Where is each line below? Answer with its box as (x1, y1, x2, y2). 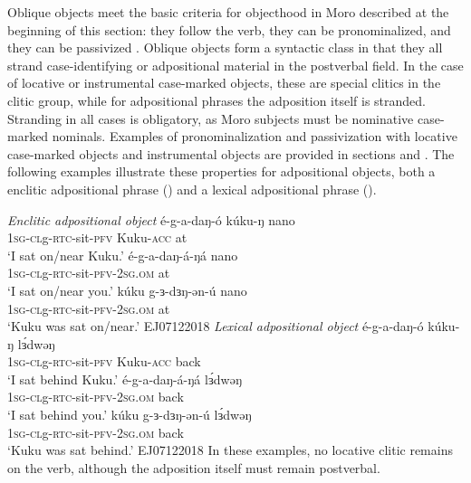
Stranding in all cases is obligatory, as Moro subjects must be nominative (7, 109, 414, 128)
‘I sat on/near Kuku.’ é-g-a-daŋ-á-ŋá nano (7, 245, 238, 264)
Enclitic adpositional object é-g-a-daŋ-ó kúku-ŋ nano (7, 210, 295, 229)
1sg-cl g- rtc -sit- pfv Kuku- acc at (7, 228, 187, 247)
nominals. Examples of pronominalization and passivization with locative (52, 127, 457, 146)
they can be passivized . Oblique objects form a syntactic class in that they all (7, 38, 443, 57)
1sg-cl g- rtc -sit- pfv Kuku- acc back (7, 352, 201, 371)
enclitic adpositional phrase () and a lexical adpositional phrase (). (7, 179, 377, 198)
